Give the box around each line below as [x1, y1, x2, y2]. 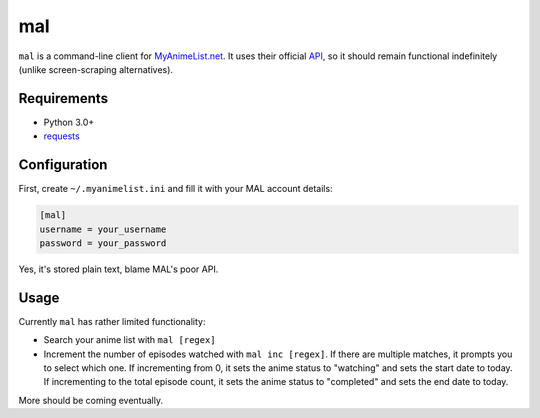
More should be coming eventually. [18, 394, 164, 406]
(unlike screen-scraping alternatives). [18, 63, 174, 75]
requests [43, 130, 80, 142]
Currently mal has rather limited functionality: [18, 315, 206, 327]
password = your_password [39, 237, 167, 249]
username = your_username [39, 223, 167, 235]
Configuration [18, 156, 108, 174]
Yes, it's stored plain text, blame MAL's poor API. [18, 263, 219, 275]
